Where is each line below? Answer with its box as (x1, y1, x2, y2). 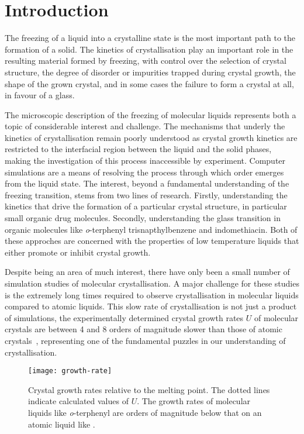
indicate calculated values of (28, 395, 129, 407)
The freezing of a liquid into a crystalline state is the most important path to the (5, 32, 296, 44)
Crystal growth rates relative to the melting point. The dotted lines (28, 383, 270, 395)
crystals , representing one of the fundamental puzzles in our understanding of (5, 334, 286, 346)
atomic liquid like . (28, 418, 95, 430)
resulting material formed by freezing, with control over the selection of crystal (5, 54, 286, 67)
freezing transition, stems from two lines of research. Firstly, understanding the (5, 188, 288, 201)
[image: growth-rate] (28, 367, 112, 376)
